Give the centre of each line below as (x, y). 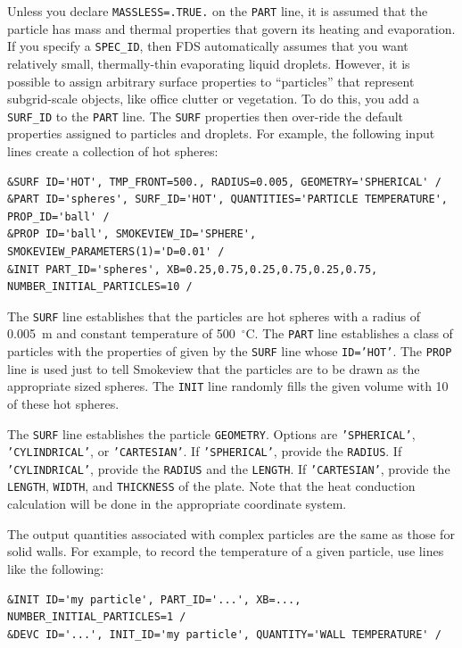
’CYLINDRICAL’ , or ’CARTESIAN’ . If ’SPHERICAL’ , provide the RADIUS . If (205, 451)
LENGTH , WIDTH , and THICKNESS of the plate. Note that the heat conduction (211, 486)
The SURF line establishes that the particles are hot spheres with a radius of (214, 316)
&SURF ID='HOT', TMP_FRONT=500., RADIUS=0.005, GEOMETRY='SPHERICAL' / (224, 182)
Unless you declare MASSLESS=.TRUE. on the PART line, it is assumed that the (218, 11)
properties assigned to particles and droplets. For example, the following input (221, 133)
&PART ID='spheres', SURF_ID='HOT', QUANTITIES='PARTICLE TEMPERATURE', (227, 199)
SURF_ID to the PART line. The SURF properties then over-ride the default (206, 116)
